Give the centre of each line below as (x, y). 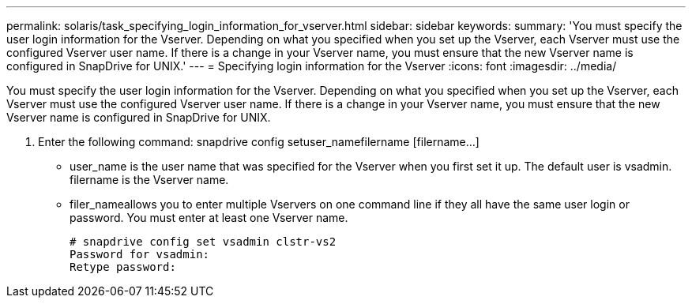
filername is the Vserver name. (149, 180)
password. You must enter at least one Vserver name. (209, 218)
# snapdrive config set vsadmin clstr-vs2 (203, 242)
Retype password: (123, 267)
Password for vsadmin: (140, 254)
